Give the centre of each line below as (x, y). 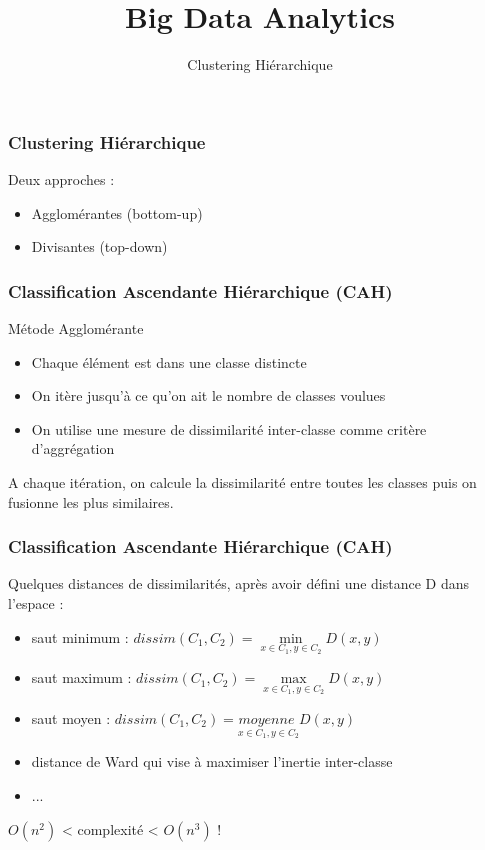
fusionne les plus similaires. (91, 501)
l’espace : (36, 602)
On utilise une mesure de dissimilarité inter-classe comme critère (229, 428)
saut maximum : (81, 677)
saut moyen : (71, 717)
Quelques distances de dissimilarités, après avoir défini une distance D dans (239, 583)
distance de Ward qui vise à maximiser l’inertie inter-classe (212, 761)
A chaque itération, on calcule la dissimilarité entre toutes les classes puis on (242, 481)
